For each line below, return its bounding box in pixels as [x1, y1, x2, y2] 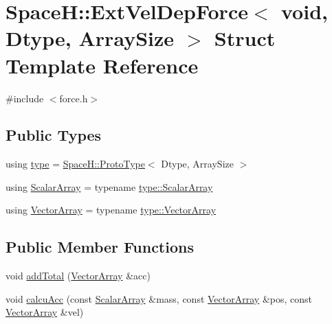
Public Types [5, 124, 102, 146]
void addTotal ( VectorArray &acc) [5, 268, 151, 283]
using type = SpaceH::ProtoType [5, 157, 145, 171]
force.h [59, 91, 88, 105]
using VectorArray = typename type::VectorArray [5, 202, 217, 217]
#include [5, 91, 44, 105]
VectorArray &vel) [5, 305, 84, 319]
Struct [214, 24, 276, 52]
